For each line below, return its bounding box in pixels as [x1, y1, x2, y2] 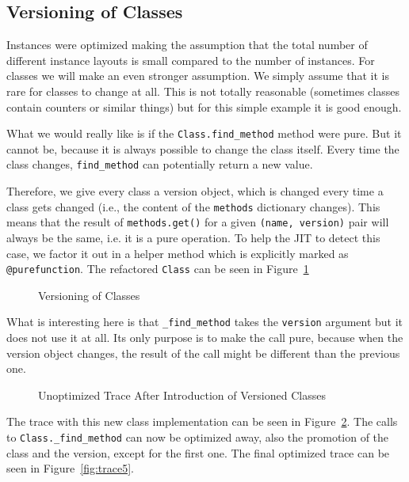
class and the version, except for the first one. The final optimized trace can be [6, 444, 390, 461]
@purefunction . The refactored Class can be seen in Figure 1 [6, 260, 309, 277]
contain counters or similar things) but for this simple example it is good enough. [6, 98, 402, 115]
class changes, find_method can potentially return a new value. [6, 156, 313, 173]
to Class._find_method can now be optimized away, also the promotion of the [6, 429, 389, 446]
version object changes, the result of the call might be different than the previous [6, 344, 400, 361]
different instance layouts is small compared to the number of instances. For [6, 51, 375, 68]
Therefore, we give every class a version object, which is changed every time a [6, 183, 384, 199]
